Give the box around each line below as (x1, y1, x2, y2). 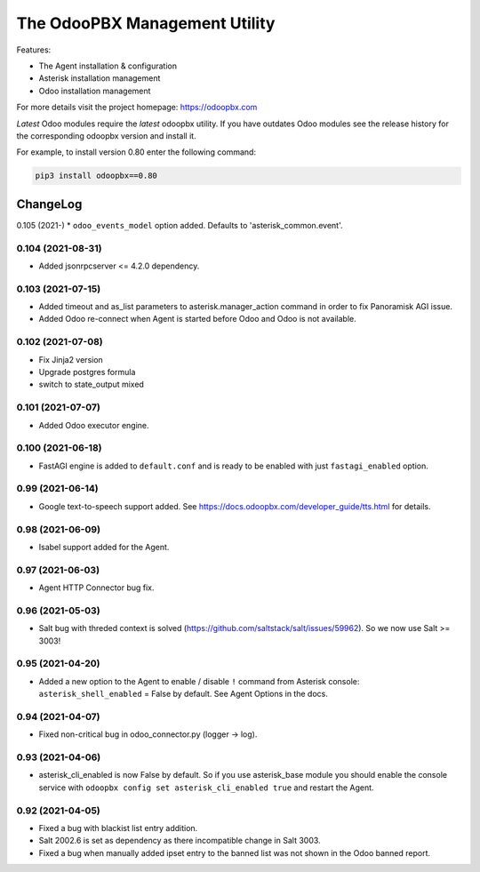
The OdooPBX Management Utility (16, 13, 276, 33)
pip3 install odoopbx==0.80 (35, 171, 157, 181)
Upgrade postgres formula (38, 366, 136, 377)
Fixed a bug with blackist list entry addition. (38, 822, 198, 833)
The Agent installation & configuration (38, 60, 178, 71)
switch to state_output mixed (38, 379, 144, 390)
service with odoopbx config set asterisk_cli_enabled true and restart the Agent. (38, 782, 374, 793)
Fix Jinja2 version (38, 354, 104, 364)
